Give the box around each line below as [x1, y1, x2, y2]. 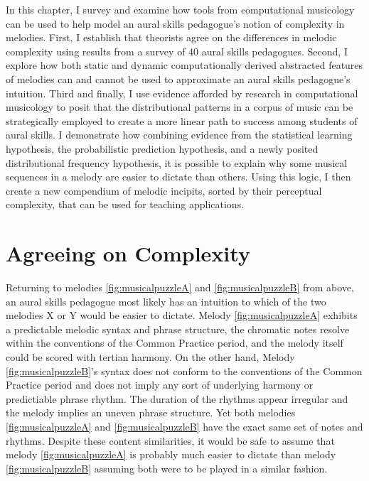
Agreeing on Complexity [6, 239, 250, 268]
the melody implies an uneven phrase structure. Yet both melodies [6, 405, 296, 420]
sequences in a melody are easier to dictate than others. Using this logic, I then [6, 169, 351, 184]
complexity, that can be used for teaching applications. [6, 197, 245, 212]
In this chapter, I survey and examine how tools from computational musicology [6, 2, 355, 16]
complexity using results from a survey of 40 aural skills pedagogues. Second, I [6, 43, 348, 58]
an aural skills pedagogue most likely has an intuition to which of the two [6, 293, 326, 308]
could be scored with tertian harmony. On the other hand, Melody [6, 350, 295, 364]
